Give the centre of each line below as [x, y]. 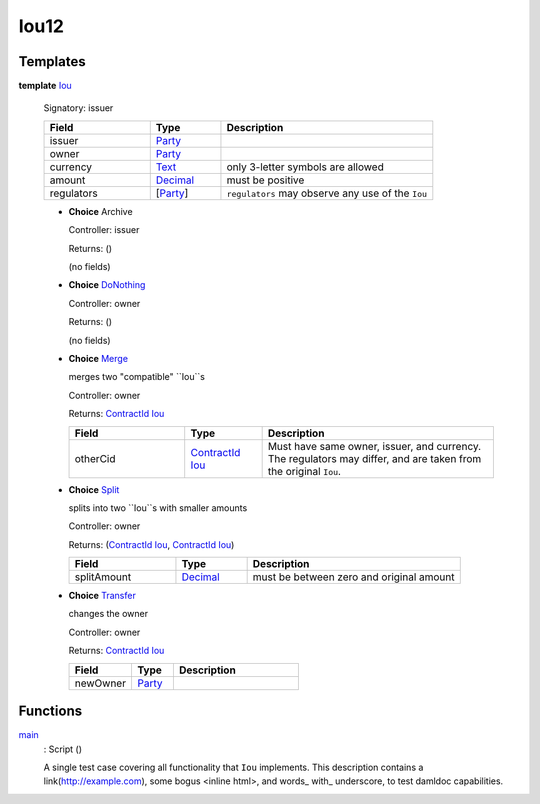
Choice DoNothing [107, 285]
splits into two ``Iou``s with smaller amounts [158, 507]
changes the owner [108, 614]
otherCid [95, 458]
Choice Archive [101, 211]
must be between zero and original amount [353, 577]
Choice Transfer [102, 596]
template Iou [45, 86]
